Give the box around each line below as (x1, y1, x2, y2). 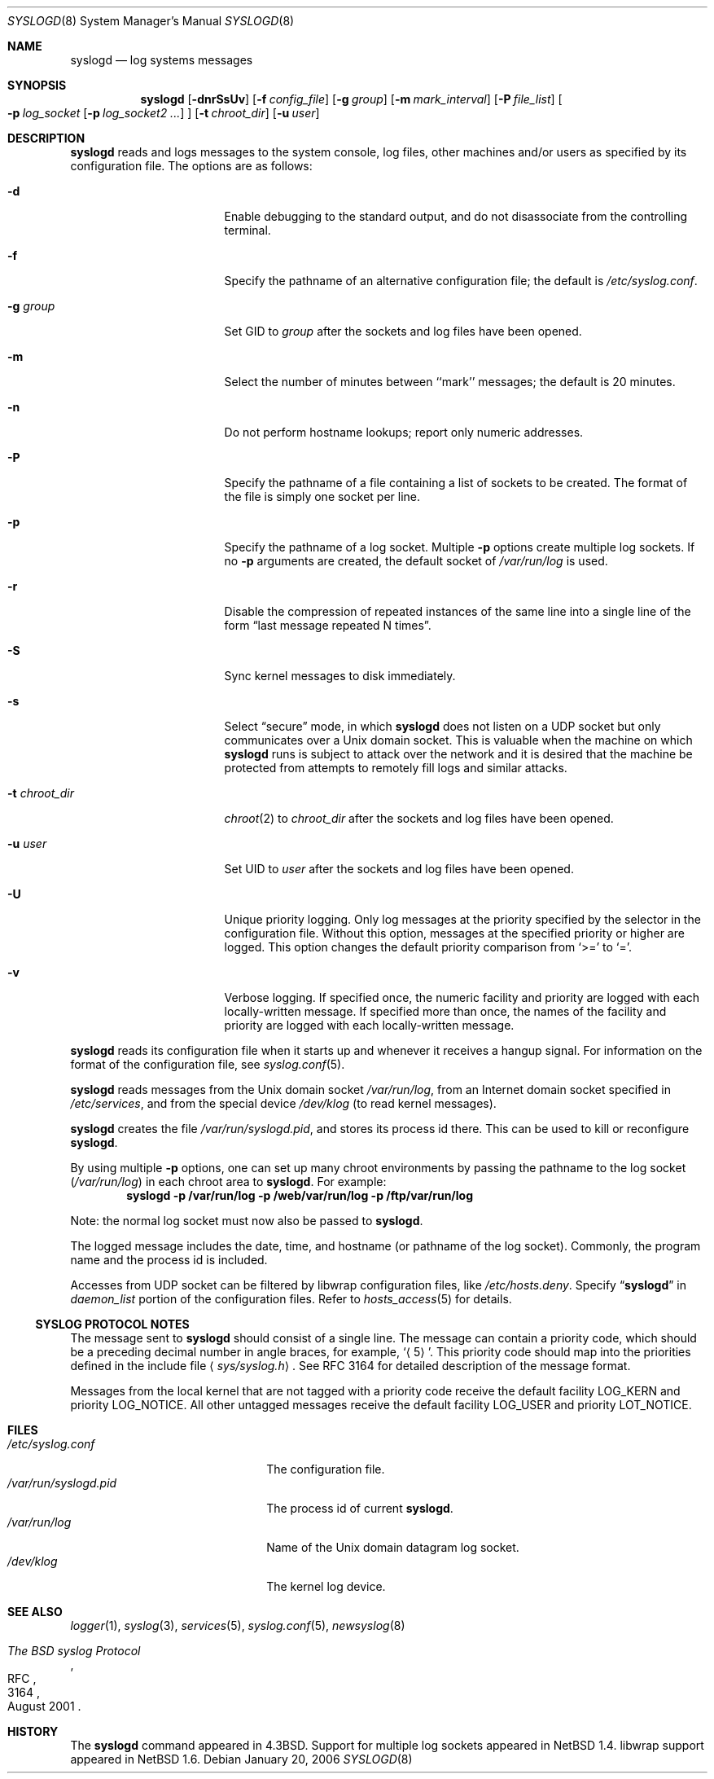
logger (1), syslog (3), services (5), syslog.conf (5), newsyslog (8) (70, 1619, 405, 1632)
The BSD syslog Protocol (7, 1644, 141, 1658)
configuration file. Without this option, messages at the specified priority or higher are (224, 926, 685, 940)
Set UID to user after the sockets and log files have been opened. (224, 862, 574, 876)
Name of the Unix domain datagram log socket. (266, 1540, 519, 1554)
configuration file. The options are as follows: (70, 159, 313, 173)
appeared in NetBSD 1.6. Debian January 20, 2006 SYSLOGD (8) (70, 1752, 413, 1766)
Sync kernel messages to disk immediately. (224, 669, 456, 683)
